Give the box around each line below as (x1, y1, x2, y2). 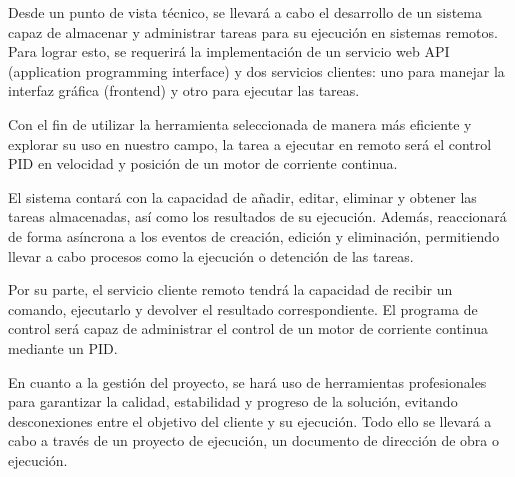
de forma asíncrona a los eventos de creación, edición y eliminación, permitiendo (8, 225, 500, 246)
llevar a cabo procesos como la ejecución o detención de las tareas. (8, 245, 414, 266)
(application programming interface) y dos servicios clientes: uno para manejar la (8, 60, 505, 81)
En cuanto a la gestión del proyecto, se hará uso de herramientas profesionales (8, 371, 487, 392)
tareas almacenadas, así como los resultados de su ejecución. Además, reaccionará (8, 206, 507, 227)
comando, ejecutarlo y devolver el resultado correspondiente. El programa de (8, 298, 478, 319)
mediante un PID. (8, 337, 118, 358)
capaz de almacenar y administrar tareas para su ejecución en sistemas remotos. (8, 21, 498, 42)
